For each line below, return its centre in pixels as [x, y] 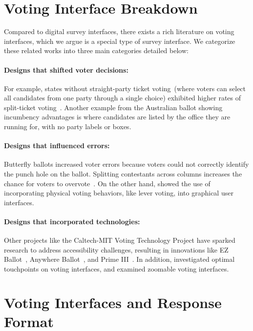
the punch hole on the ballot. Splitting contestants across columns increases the [123, 174]
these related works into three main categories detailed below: [96, 50]
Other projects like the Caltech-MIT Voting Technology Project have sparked [120, 240]
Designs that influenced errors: [57, 146]
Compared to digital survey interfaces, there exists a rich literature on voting [119, 31]
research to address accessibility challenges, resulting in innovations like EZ [116, 249]
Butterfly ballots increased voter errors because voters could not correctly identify [126, 164]
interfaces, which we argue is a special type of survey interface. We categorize [120, 41]
